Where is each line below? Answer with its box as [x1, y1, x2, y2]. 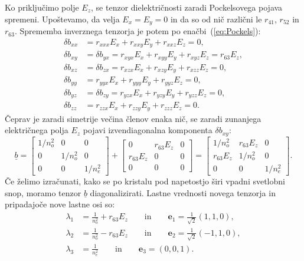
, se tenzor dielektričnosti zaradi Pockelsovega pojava [91, 1, 283, 13]
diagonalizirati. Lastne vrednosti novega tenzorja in [90, 186, 276, 199]
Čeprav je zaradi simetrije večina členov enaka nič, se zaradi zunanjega [5, 112, 261, 124]
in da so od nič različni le [170, 12, 262, 25]
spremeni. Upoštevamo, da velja [5, 12, 120, 25]
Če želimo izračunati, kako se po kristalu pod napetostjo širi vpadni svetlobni [5, 174, 285, 187]
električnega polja [5, 124, 68, 136]
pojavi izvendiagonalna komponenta [83, 124, 213, 136]
